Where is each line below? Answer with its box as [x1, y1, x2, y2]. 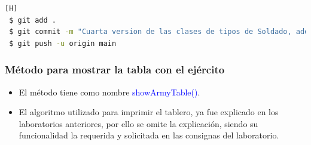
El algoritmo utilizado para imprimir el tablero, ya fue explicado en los [19, 106, 279, 118]
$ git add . [9, 16, 56, 24]
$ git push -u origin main [9, 39, 117, 48]
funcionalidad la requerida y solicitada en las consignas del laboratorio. [19, 129, 279, 141]
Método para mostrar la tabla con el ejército [5, 62, 225, 77]
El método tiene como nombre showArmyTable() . [19, 85, 200, 98]
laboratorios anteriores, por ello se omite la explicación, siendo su [19, 117, 258, 129]
